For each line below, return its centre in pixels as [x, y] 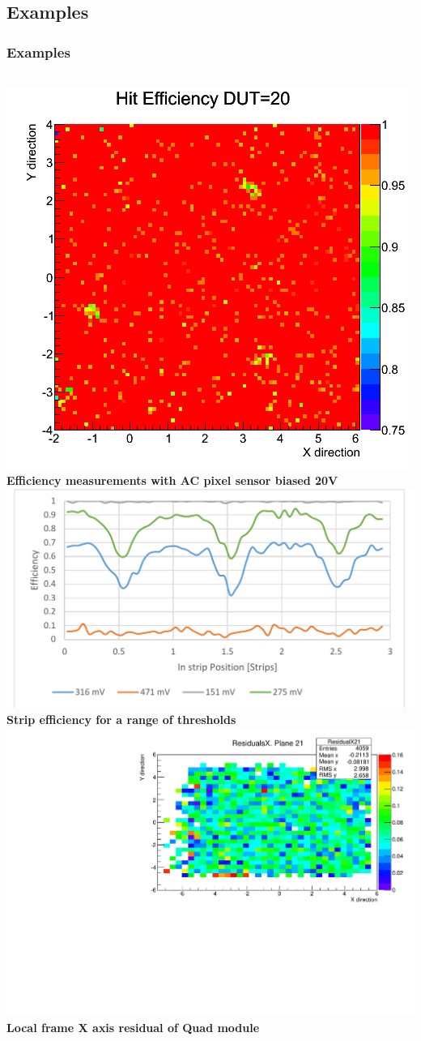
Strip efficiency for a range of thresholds [121, 719]
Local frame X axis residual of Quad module [133, 1028]
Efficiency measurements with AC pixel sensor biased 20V [172, 480]
